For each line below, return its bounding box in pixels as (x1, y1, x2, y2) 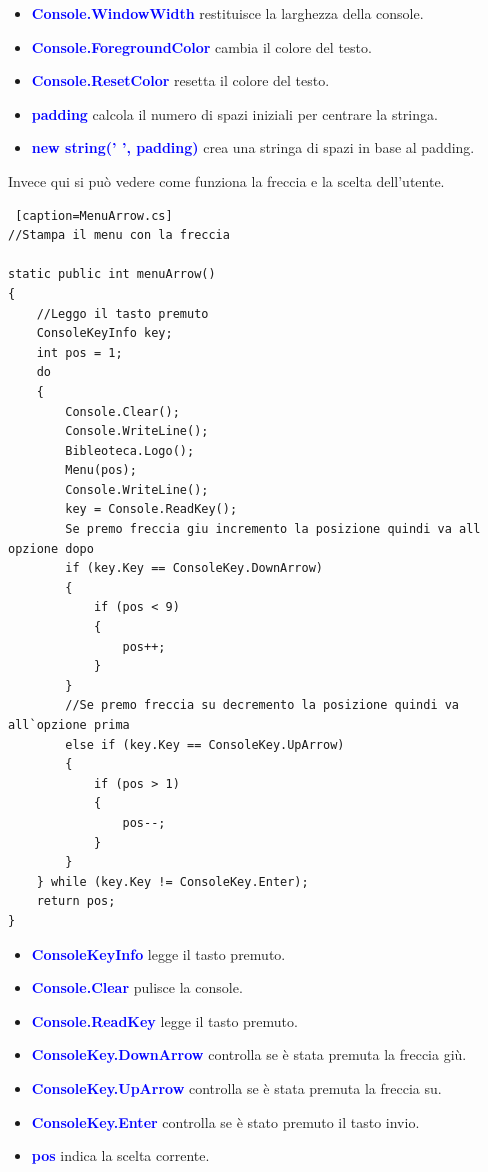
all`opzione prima (8, 718, 130, 732)
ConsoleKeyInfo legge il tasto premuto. (31, 943, 286, 964)
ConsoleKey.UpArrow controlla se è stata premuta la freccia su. (31, 1077, 442, 1098)
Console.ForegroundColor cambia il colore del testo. (31, 36, 372, 57)
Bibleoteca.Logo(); (65, 443, 195, 458)
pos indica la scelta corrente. (31, 1145, 210, 1166)
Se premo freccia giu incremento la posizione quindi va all (65, 522, 481, 537)
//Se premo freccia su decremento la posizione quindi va (65, 698, 460, 713)
